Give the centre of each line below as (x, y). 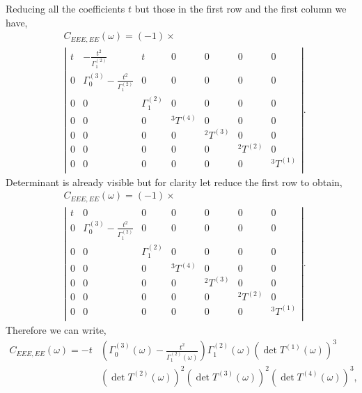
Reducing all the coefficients (65, 8)
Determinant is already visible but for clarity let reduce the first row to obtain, (174, 182)
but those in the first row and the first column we (241, 8)
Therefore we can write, (56, 329)
